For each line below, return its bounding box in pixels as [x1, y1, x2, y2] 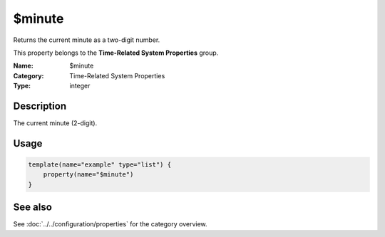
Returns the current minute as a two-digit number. [13, 36, 160, 44]
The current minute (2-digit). [13, 119, 98, 127]
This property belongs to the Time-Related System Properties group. [13, 48, 219, 57]
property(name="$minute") [43, 171, 134, 179]
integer [69, 82, 91, 90]
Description [13, 100, 67, 112]
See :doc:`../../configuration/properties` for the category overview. [13, 220, 207, 228]
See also [13, 201, 53, 214]
